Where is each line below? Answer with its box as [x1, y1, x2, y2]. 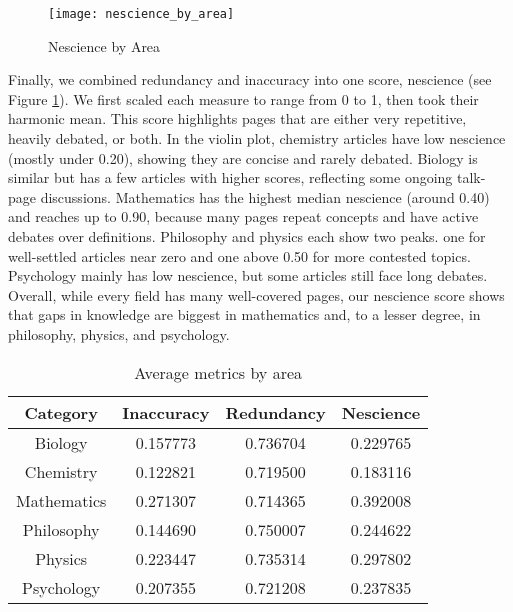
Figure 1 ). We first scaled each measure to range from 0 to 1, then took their [8, 88, 479, 109]
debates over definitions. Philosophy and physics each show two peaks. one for [8, 226, 486, 246]
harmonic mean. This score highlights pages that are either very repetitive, [8, 108, 467, 129]
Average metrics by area [134, 360, 303, 384]
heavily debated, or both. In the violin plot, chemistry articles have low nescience [8, 128, 506, 149]
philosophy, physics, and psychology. [8, 323, 230, 344]
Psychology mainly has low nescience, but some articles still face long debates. [8, 265, 488, 286]
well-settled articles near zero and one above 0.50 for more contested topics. [8, 245, 471, 266]
